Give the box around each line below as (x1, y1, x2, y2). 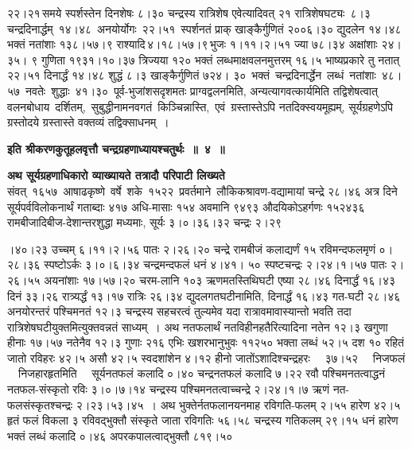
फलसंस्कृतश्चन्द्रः (7, 396, 73, 413)
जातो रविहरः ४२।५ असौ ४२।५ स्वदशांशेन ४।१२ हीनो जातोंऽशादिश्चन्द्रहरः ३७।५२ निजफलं (7, 349, 406, 366)
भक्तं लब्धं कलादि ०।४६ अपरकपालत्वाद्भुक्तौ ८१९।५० (7, 427, 233, 444)
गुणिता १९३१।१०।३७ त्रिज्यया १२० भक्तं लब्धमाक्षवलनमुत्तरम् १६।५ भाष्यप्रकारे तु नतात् (41, 51, 400, 68)
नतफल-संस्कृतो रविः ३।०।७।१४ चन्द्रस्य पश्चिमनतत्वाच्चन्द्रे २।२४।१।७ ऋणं (7, 381, 329, 398)
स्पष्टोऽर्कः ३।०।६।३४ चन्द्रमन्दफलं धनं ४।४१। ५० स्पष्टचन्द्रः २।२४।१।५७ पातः (44, 256, 387, 273)
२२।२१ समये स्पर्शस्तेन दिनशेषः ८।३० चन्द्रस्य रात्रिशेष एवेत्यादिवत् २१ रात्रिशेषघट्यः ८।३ (7, 5, 371, 21)
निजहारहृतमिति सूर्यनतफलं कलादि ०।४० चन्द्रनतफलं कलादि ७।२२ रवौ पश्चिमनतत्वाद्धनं (17, 365, 386, 382)
